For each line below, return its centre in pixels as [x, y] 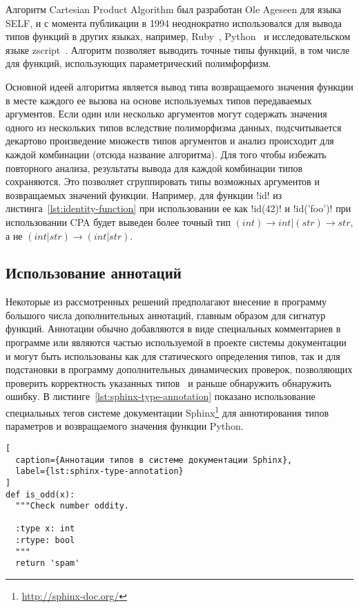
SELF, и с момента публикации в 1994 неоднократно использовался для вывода [174, 22]
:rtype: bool [45, 541]
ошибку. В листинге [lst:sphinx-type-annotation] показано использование [161, 396]
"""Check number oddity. [72, 506]
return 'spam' [48, 563]
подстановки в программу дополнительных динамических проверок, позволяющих [179, 369]
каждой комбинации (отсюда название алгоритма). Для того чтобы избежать [166, 154]
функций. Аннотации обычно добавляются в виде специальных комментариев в [173, 329]
